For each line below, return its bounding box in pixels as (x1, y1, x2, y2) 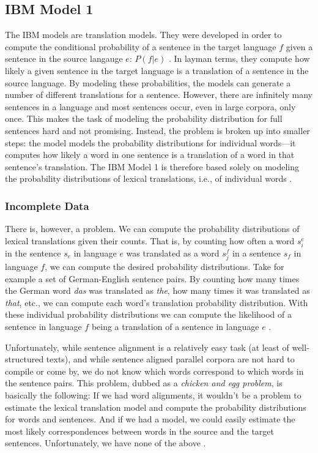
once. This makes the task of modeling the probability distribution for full (5, 112, 283, 125)
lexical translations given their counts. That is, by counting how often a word (5, 234, 295, 247)
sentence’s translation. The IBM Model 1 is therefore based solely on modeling (5, 160, 300, 173)
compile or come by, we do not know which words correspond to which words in (5, 364, 304, 377)
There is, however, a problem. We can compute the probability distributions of (5, 222, 300, 235)
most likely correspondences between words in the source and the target (5, 424, 274, 437)
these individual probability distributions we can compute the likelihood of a (5, 308, 292, 321)
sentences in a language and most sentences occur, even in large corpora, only (5, 100, 296, 113)
